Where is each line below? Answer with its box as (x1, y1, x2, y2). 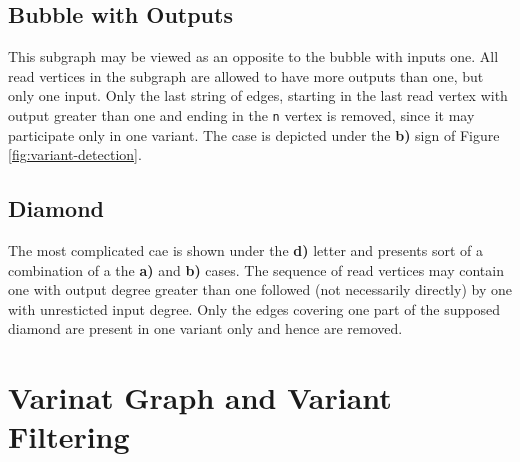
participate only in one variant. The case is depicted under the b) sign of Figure (8, 124, 500, 145)
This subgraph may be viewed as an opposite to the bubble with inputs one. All (8, 46, 499, 67)
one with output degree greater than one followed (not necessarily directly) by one (8, 279, 512, 300)
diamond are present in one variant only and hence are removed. (8, 318, 403, 339)
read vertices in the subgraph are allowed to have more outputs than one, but (8, 65, 484, 86)
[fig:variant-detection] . (8, 144, 142, 165)
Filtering (8, 416, 130, 457)
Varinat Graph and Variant (8, 377, 392, 418)
